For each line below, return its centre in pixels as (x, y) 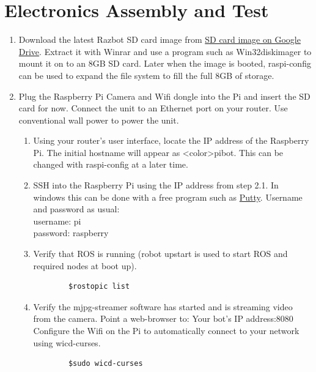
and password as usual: (76, 209)
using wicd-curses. (67, 342)
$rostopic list (99, 287)
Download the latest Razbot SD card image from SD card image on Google (160, 39)
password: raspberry (71, 233)
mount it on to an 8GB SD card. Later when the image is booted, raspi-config (165, 63)
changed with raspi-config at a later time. (111, 164)
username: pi (57, 221)
